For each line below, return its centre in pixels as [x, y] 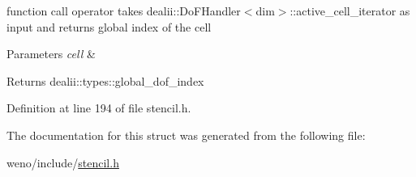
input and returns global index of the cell [109, 26]
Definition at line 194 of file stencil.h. [99, 108]
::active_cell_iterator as [350, 11]
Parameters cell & [51, 54]
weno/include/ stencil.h [63, 162]
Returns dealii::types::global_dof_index [105, 80]
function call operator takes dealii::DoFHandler [124, 11]
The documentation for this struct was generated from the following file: [186, 135]
